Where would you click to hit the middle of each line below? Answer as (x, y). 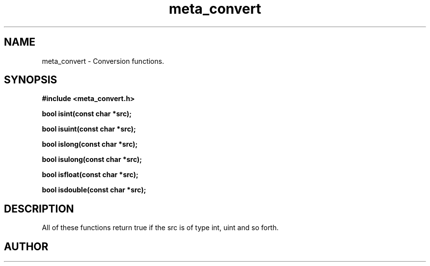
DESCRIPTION (39, 209)
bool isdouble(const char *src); (94, 190)
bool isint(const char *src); (87, 114)
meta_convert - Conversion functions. (103, 61)
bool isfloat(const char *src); (90, 175)
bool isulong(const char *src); (92, 160)
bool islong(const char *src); (90, 144)
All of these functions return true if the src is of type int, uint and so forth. (160, 228)
